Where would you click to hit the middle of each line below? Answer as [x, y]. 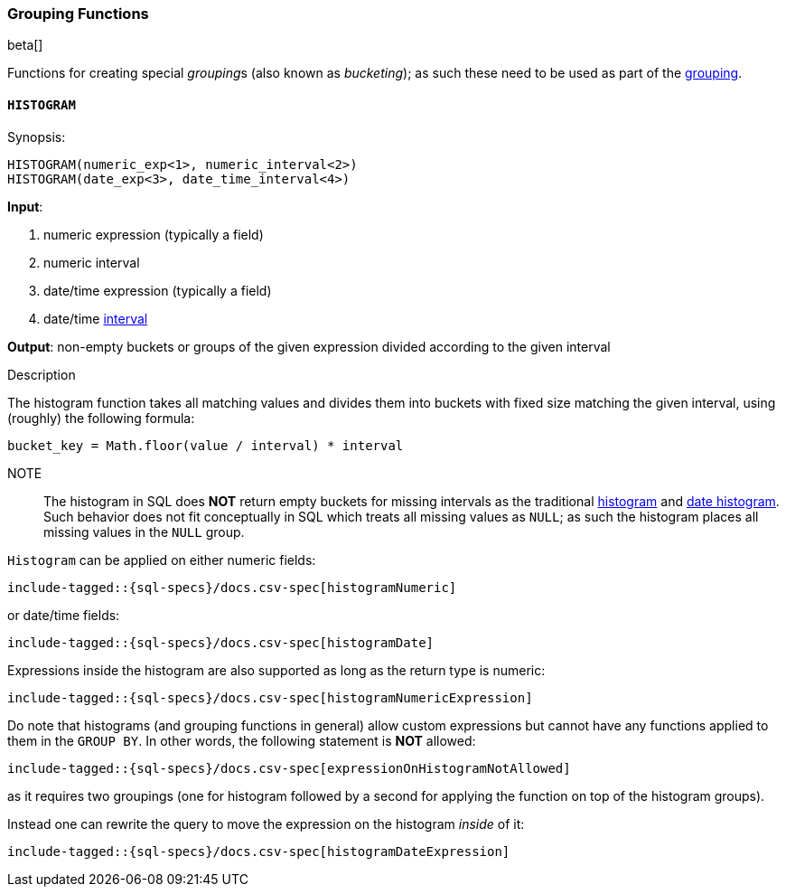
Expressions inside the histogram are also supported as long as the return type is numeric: [276, 670]
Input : [25, 206]
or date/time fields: [64, 615]
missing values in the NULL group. [144, 532]
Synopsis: [37, 136]
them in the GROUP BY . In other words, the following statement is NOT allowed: [242, 740]
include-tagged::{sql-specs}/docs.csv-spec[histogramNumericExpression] [270, 697]
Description [42, 374]
